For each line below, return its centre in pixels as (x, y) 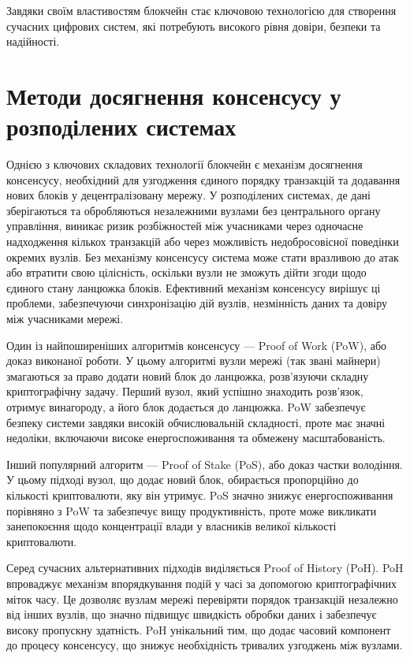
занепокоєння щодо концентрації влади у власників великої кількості (171, 526)
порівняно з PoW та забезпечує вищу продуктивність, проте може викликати (192, 510)
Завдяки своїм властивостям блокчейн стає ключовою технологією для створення (201, 10)
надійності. (33, 41)
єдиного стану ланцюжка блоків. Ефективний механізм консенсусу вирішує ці (194, 287)
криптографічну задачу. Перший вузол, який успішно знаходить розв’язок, (185, 391)
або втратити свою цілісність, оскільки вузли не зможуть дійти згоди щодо (186, 272)
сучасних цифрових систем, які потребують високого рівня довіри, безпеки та (194, 26)
